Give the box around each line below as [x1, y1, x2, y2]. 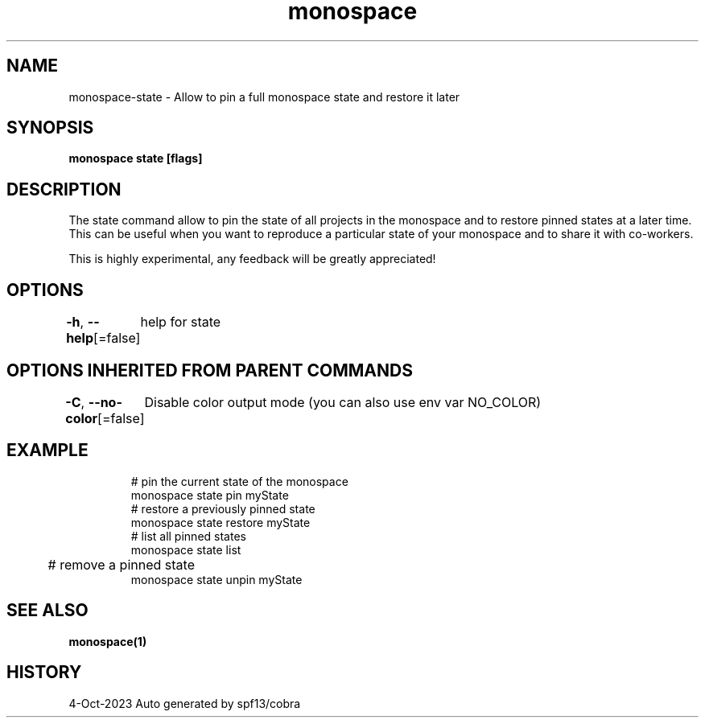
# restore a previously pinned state [130, 501, 315, 516]
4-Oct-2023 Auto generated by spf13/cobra [68, 696, 301, 710]
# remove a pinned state [47, 556, 195, 573]
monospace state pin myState [130, 487, 289, 502]
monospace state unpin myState [130, 572, 303, 586]
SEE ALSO [6, 600, 89, 621]
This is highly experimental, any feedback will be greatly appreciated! [68, 252, 436, 266]
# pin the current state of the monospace [130, 474, 348, 488]
